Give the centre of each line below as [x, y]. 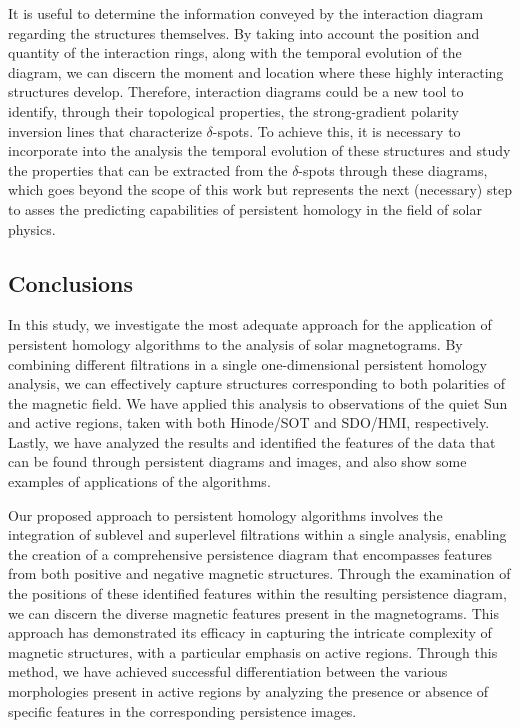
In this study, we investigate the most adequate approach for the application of [250, 324]
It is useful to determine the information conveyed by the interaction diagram [246, 13]
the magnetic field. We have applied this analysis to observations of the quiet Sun [258, 402]
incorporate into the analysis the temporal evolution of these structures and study [259, 150]
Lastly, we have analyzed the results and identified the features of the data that [252, 441]
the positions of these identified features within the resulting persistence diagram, [257, 593]
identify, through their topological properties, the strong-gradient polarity [233, 110]
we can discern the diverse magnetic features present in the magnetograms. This [253, 612]
